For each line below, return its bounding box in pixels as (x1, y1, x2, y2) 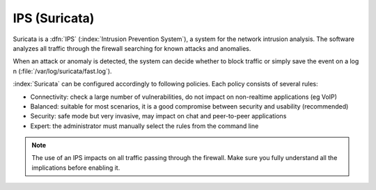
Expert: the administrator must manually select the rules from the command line (30, 122, 259, 130)
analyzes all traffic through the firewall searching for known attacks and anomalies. (13, 44, 251, 52)
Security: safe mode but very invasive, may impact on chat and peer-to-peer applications (30, 112, 287, 120)
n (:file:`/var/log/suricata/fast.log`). (13, 67, 112, 75)
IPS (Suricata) (13, 10, 95, 26)
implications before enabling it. (31, 164, 120, 172)
